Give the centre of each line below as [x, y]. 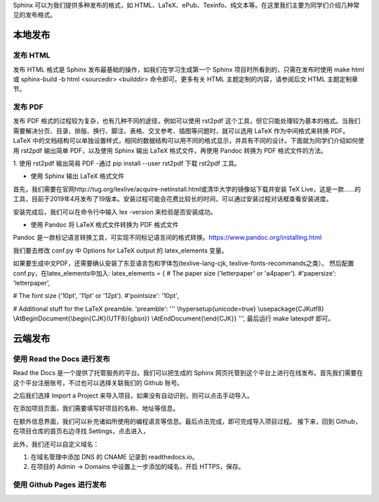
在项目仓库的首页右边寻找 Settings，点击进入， [81, 431]
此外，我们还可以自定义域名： [56, 444]
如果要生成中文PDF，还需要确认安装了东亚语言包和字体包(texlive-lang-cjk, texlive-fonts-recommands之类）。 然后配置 [184, 264]
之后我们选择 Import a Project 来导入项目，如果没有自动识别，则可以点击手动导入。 [133, 395]
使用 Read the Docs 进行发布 [61, 359]
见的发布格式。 [34, 15]
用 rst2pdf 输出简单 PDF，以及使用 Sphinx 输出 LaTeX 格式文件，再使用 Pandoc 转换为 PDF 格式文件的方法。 [170, 150]
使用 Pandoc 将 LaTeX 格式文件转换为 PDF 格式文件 [105, 224]
